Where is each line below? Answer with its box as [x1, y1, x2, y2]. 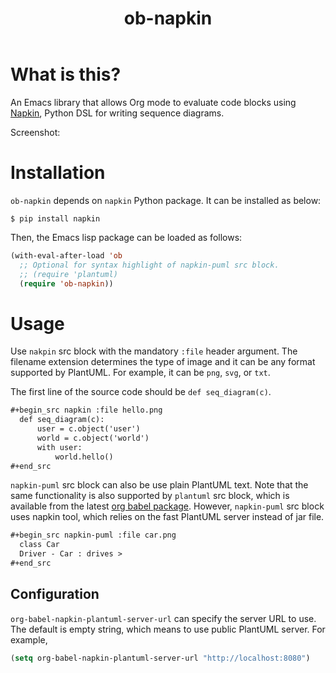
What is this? [10, 63, 122, 86]
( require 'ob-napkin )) [19, 278, 114, 289]
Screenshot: [10, 126, 61, 138]
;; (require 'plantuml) [19, 269, 118, 279]
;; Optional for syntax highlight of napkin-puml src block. [19, 260, 280, 270]
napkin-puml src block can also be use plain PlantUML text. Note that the [10, 479, 309, 491]
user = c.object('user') [36, 424, 141, 434]
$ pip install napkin [10, 213, 101, 224]
